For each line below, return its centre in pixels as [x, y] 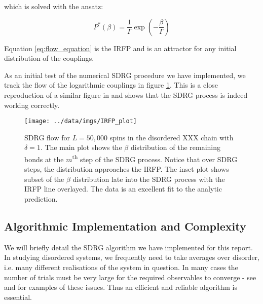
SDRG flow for [47, 137]
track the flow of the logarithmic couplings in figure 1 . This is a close [111, 85]
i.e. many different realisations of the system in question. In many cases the [121, 267]
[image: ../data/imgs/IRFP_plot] [81, 121]
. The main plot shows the [81, 147]
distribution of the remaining [176, 147]
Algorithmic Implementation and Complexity [125, 226]
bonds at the [44, 159]
